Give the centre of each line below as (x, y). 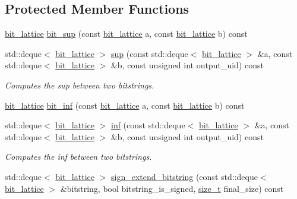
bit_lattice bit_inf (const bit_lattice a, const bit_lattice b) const (125, 105)
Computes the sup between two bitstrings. (80, 85)
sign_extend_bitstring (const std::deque (184, 176)
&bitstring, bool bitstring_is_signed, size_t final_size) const (172, 188)
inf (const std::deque (148, 125)
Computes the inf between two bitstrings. (78, 157)
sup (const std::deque (149, 53)
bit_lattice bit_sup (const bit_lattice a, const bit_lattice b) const (126, 34)
